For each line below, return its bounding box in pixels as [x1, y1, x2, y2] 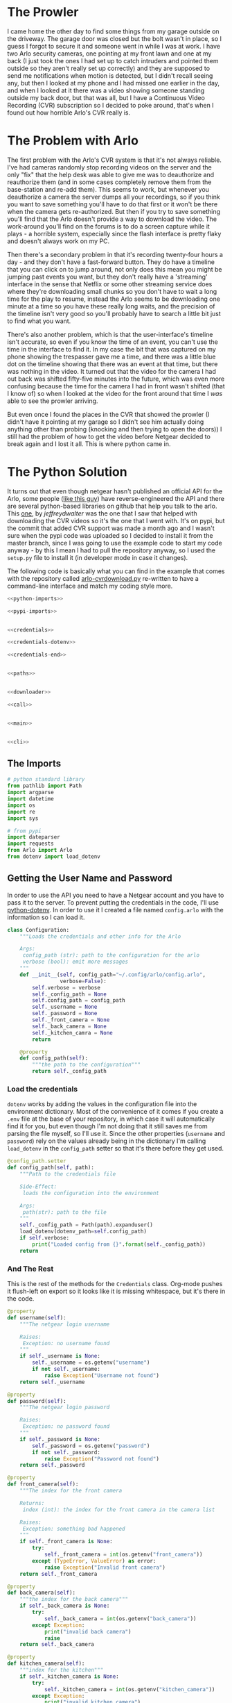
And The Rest [7, 1264, 54, 1274]
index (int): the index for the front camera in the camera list [22, 1506, 215, 1513]
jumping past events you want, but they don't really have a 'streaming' [7, 272, 208, 281]
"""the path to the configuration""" [32, 1061, 141, 1069]
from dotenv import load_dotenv [7, 853, 100, 860]
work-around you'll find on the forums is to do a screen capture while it [7, 222, 210, 230]
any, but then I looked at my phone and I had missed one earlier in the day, [7, 79, 220, 87]
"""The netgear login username [19, 1321, 110, 1328]
